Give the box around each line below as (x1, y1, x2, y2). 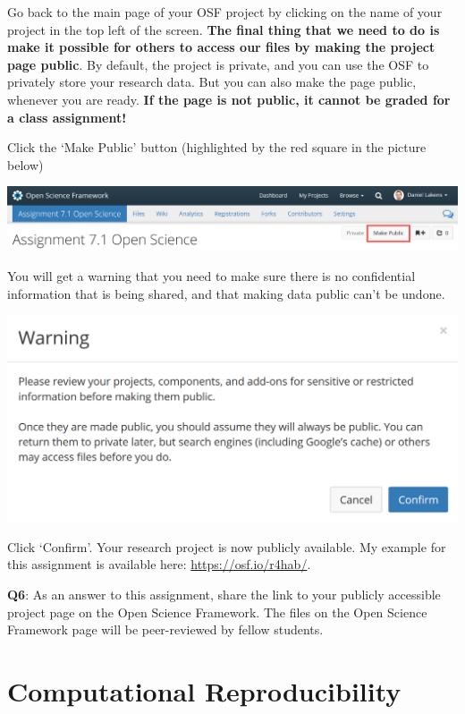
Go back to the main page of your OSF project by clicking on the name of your (7, 3, 443, 21)
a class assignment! (7, 107, 127, 126)
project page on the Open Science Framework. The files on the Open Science (7, 602, 427, 621)
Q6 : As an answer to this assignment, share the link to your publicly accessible (7, 585, 441, 604)
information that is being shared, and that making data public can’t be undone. (7, 284, 445, 302)
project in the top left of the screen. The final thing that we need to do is (7, 20, 440, 38)
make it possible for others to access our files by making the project (7, 38, 435, 56)
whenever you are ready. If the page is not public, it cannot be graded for (7, 89, 451, 108)
